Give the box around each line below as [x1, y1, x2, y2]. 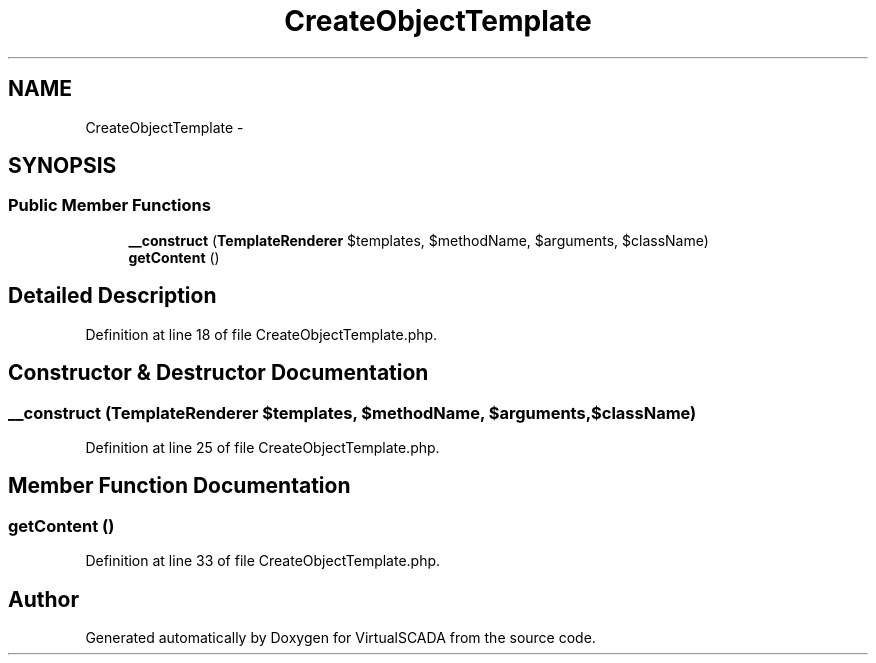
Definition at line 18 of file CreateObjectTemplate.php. [85, 325, 438, 343]
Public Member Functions [8, 195, 211, 216]
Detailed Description [8, 283, 217, 309]
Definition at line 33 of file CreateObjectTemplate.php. [85, 552, 441, 570]
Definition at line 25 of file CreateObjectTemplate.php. [85, 438, 440, 456]
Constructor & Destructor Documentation [8, 360, 429, 386]
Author [8, 586, 79, 612]
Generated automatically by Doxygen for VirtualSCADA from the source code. [85, 628, 596, 646]
